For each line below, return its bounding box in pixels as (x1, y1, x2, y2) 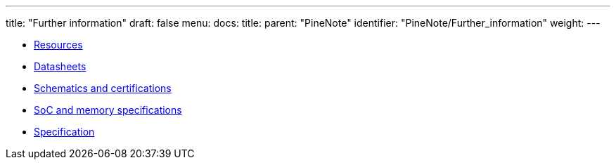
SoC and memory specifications (34, 104, 182, 116)
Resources (34, 39, 83, 51)
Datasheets (34, 60, 86, 72)
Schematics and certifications (34, 82, 172, 94)
